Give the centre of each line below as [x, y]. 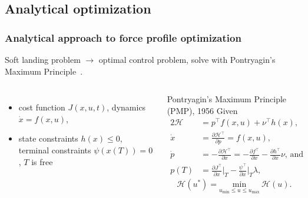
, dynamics [126, 107]
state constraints [48, 138]
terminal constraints [55, 150]
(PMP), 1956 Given [202, 110]
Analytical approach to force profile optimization [123, 37]
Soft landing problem [43, 59]
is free [42, 161]
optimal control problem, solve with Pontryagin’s [187, 59]
